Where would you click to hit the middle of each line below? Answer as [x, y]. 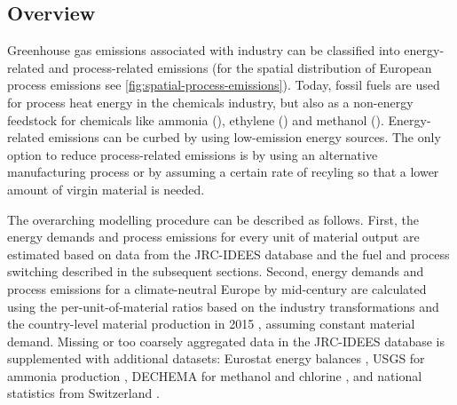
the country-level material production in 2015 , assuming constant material [211, 324]
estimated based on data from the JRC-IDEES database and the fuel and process [228, 254]
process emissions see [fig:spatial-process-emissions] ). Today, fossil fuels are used [224, 85]
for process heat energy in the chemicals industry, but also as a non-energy [210, 102]
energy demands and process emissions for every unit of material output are [213, 237]
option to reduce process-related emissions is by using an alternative [193, 154]
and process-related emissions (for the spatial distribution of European [240, 67]
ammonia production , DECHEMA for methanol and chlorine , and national [215, 375]
